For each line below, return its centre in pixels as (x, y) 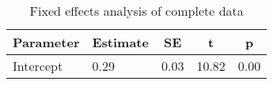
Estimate (120, 42)
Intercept (38, 66)
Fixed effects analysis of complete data (136, 11)
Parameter (46, 42)
